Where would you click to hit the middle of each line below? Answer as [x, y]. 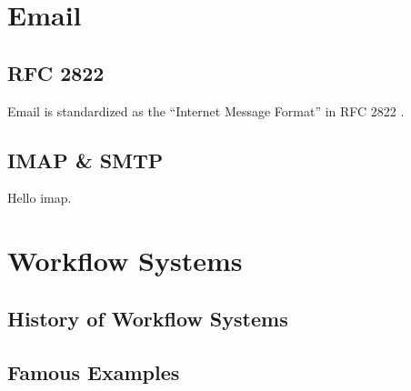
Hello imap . [40, 198]
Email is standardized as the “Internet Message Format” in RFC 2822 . [206, 110]
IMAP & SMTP [85, 160]
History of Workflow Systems [148, 318]
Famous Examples [94, 371]
